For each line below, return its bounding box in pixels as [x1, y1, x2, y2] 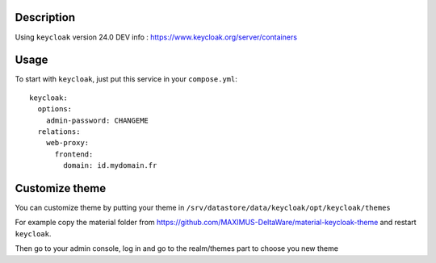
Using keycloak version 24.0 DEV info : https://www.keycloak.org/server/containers [15, 32, 298, 42]
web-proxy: [45, 138, 90, 148]
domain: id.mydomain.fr [63, 161, 157, 170]
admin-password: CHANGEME [45, 115, 149, 125]
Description [15, 10, 76, 24]
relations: [37, 127, 81, 136]
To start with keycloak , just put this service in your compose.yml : [15, 74, 237, 84]
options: [37, 105, 73, 114]
